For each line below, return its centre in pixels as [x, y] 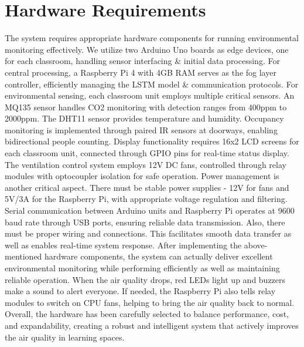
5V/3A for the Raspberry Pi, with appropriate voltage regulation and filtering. [146, 199]
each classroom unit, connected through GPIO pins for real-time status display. [147, 153]
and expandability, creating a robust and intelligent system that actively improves [152, 325]
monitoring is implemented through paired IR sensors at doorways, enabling [141, 129]
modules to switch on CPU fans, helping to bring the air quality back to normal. [150, 302]
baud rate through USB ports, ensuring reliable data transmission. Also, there [145, 222]
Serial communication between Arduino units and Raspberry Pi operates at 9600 [150, 210]
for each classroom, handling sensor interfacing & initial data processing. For [142, 61]
